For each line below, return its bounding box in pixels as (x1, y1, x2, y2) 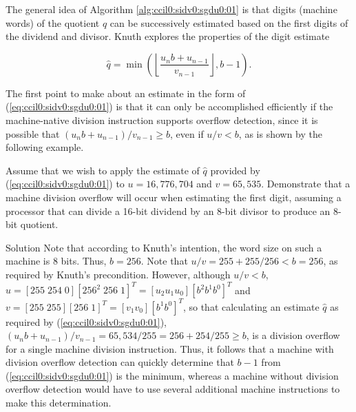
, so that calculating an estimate (182, 299, 320, 313)
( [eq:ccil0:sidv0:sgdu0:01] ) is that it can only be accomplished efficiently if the (6, 99, 333, 114)
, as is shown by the (238, 126, 322, 141)
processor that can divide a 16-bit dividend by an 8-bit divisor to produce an (6, 203, 331, 218)
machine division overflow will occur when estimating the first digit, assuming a (6, 189, 342, 204)
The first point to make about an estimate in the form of (6, 85, 246, 100)
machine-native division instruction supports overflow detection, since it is (6, 112, 318, 127)
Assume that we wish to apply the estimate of (6, 163, 200, 177)
